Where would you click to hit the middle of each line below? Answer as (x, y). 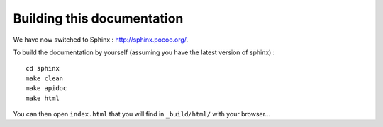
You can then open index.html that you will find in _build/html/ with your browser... (142, 114)
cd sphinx (43, 68)
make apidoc (46, 89)
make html (43, 98)
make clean (45, 78)
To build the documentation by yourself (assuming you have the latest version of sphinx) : (144, 52)
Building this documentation (98, 18)
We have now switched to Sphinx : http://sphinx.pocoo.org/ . (101, 40)
